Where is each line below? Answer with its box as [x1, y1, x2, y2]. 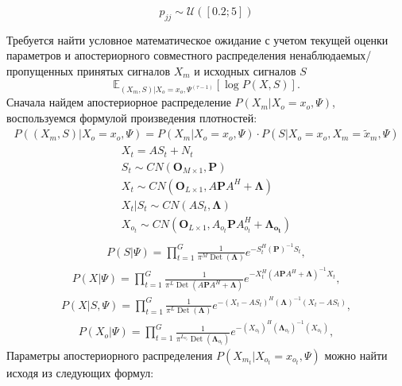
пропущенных [6, 62, 74, 79]
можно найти [324, 346, 388, 363]
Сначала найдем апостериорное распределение [6, 94, 231, 110]
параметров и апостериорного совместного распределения [6, 47, 286, 64]
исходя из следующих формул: [6, 364, 154, 380]
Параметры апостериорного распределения [6, 346, 213, 363]
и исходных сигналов [194, 62, 296, 79]
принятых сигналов [77, 62, 171, 79]
